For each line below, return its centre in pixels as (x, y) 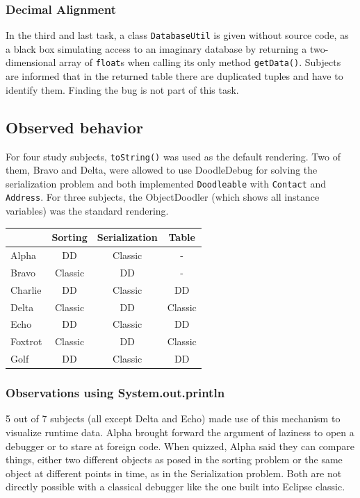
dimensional (31, 62)
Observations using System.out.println (115, 393)
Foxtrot (26, 341)
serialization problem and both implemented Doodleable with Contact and (166, 183)
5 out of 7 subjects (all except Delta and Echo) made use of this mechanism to (173, 418)
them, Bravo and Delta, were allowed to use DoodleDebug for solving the (162, 170)
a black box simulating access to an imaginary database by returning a (156, 48)
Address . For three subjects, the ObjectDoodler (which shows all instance (163, 197)
